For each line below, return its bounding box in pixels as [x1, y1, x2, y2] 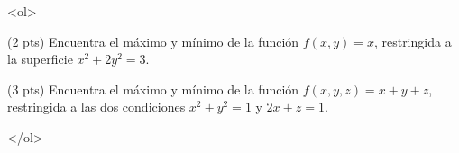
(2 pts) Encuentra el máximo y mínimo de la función [7, 31, 299, 50]
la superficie [7, 49, 73, 68]
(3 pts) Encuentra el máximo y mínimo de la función [7, 79, 299, 98]
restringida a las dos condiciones [7, 97, 186, 116]
